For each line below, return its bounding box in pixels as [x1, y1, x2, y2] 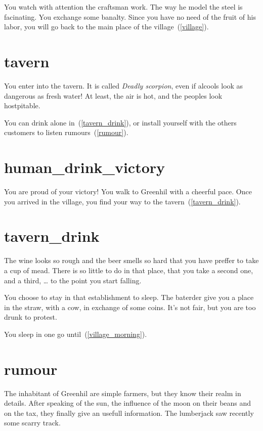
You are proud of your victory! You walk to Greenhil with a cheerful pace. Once [4, 186, 252, 196]
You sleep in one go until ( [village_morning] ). [4, 328, 147, 339]
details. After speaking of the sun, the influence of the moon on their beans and [4, 398, 251, 408]
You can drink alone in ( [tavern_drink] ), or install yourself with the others [4, 117, 237, 127]
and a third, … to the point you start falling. [4, 275, 142, 285]
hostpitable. [4, 100, 40, 111]
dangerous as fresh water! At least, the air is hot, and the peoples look [4, 90, 223, 101]
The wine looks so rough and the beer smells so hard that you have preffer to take [4, 255, 259, 266]
